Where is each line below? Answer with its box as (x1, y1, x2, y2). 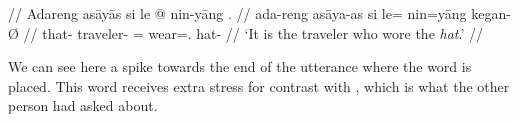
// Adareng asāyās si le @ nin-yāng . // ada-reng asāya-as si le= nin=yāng (8, 3, 467, 23)
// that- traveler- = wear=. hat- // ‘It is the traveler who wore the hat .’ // (23, 22, 483, 43)
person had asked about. (8, 95, 158, 116)
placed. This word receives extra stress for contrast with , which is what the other (8, 75, 510, 96)
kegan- (471, 3, 511, 23)
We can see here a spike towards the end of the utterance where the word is (8, 56, 472, 77)
